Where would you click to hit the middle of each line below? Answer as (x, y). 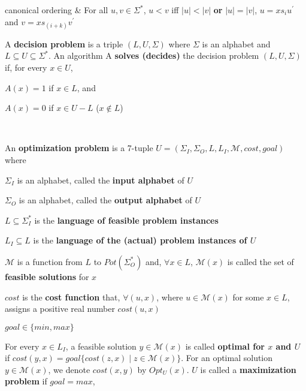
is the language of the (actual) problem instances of (140, 240)
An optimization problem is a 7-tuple (79, 148)
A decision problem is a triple (64, 43)
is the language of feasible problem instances (126, 220)
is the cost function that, (71, 297)
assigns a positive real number (60, 309)
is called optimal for (225, 346)
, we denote (69, 369)
